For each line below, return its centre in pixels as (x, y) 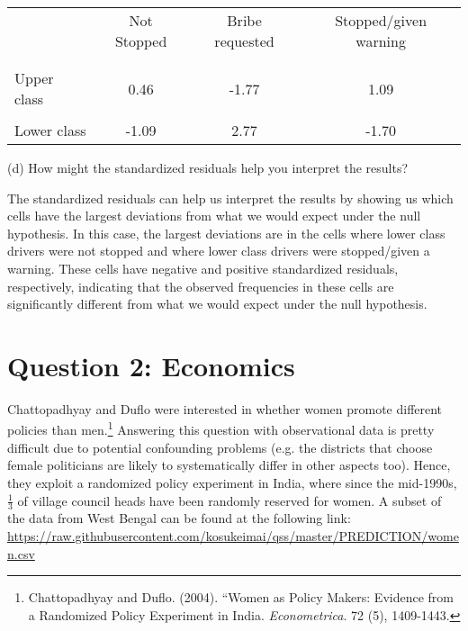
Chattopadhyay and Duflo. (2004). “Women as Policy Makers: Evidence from (241, 597)
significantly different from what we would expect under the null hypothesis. (217, 304)
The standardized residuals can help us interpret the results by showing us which (230, 198)
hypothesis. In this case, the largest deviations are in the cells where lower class (226, 233)
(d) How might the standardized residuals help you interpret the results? (208, 167)
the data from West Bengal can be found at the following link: (179, 518)
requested (244, 41)
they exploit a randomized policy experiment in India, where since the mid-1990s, (232, 482)
